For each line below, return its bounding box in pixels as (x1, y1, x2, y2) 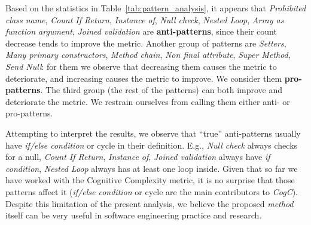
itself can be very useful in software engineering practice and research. (5, 209, 262, 221)
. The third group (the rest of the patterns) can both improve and (40, 84, 283, 96)
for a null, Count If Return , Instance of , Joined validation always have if (5, 150, 270, 163)
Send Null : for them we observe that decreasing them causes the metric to (5, 60, 277, 72)
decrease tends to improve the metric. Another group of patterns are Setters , (5, 36, 286, 49)
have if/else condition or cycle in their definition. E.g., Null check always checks (5, 138, 298, 151)
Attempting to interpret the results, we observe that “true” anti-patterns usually (5, 127, 301, 139)
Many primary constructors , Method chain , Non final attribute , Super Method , (5, 48, 291, 61)
